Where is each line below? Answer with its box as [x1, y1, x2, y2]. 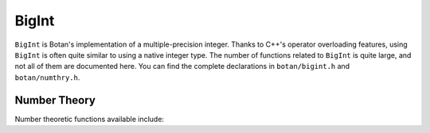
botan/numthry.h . [14, 72, 80, 82]
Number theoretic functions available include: [14, 114, 165, 123]
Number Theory [14, 93, 96, 107]
